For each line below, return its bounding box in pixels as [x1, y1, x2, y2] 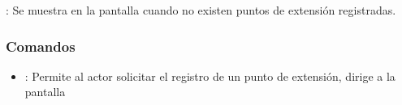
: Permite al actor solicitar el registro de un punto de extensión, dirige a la [24, 67, 396, 84]
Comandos [6, 36, 76, 56]
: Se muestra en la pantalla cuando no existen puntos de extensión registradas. [6, 2, 396, 18]
